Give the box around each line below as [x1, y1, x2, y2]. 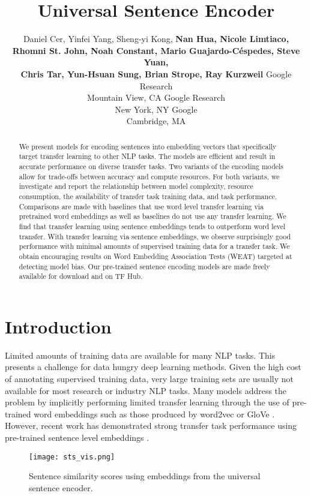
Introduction [5, 314, 112, 338]
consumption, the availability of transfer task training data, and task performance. [19, 191, 277, 201]
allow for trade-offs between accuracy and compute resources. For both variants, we [19, 171, 280, 181]
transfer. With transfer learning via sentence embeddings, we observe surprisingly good [19, 231, 291, 241]
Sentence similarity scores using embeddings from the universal [29, 470, 261, 482]
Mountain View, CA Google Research [87, 91, 225, 104]
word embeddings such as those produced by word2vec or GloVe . [34, 407, 275, 420]
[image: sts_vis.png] [29, 452, 115, 461]
